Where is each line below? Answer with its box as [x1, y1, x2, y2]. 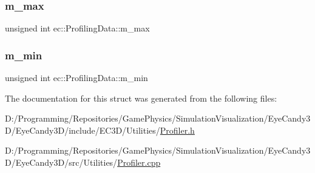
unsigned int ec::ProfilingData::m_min [5, 71, 148, 84]
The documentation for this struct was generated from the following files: [5, 91, 277, 104]
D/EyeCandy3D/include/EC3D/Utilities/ [5, 123, 160, 136]
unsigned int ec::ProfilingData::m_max [5, 22, 150, 34]
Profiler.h [160, 123, 195, 136]
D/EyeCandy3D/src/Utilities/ [5, 156, 118, 168]
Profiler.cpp [117, 156, 161, 168]
